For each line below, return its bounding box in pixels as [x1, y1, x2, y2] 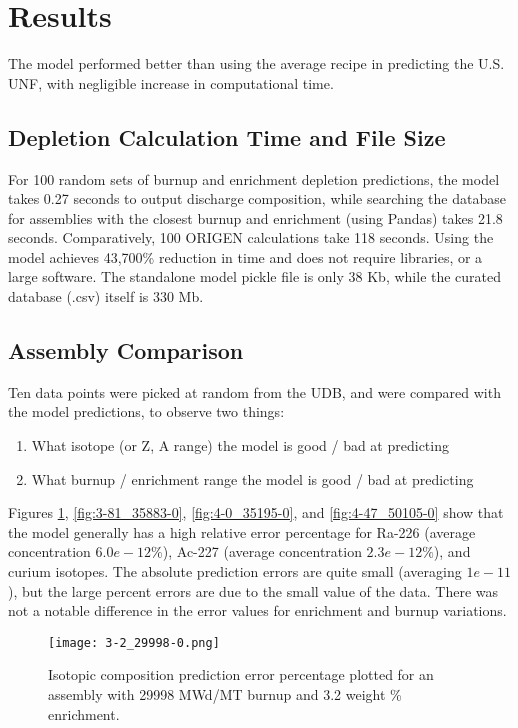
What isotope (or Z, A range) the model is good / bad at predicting [31, 435, 449, 456]
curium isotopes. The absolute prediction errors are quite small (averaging [8, 561, 462, 582]
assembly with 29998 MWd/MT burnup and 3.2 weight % [48, 684, 402, 705]
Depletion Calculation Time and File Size [8, 121, 446, 152]
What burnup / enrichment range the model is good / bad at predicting [31, 468, 474, 489]
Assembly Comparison [8, 335, 244, 366]
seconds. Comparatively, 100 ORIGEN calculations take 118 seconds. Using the [8, 227, 494, 248]
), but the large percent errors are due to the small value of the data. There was [8, 580, 499, 601]
